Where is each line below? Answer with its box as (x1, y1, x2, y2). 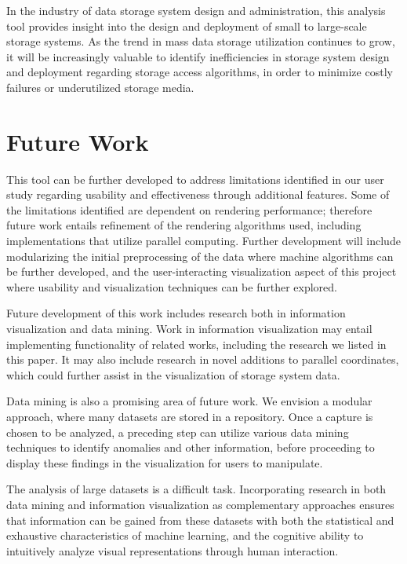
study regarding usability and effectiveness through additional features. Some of (6, 186, 390, 203)
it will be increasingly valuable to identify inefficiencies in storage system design (6, 48, 390, 64)
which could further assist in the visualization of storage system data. (6, 366, 340, 383)
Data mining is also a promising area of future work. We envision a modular (6, 393, 372, 409)
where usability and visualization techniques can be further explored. (6, 278, 337, 295)
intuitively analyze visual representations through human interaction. (6, 542, 339, 559)
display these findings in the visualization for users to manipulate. (6, 454, 323, 471)
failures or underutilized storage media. (6, 79, 194, 95)
